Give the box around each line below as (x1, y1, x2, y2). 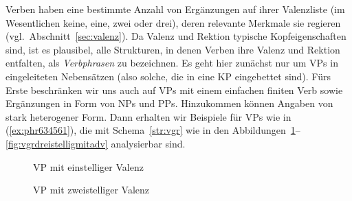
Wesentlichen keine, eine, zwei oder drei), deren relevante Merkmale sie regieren (5, 15, 341, 29)
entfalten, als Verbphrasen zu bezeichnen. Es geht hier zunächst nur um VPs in (5, 56, 338, 70)
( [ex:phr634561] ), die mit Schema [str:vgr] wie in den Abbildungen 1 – (5, 123, 300, 137)
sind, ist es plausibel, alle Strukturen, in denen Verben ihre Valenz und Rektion (5, 42, 340, 56)
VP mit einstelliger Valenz (33, 159, 144, 174)
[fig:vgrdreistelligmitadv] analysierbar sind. (5, 136, 186, 150)
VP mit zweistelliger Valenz (33, 182, 150, 197)
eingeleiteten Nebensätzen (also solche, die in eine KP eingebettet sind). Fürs (5, 69, 331, 83)
